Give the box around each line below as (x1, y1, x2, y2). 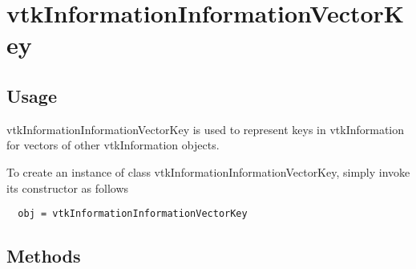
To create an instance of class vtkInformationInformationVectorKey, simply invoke (6, 163, 410, 180)
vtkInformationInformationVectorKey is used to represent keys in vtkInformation (6, 120, 405, 137)
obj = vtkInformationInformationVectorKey (18, 208, 248, 220)
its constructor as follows (6, 179, 129, 196)
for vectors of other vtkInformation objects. (6, 137, 220, 153)
